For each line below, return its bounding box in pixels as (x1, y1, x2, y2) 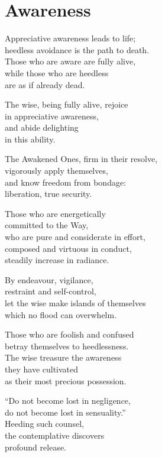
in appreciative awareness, (5, 109, 99, 122)
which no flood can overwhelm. (5, 308, 117, 320)
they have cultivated (5, 362, 79, 375)
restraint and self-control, (5, 285, 96, 297)
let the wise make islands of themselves (5, 297, 146, 309)
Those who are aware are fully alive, (5, 55, 136, 67)
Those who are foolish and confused (5, 328, 134, 341)
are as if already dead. (5, 78, 85, 90)
